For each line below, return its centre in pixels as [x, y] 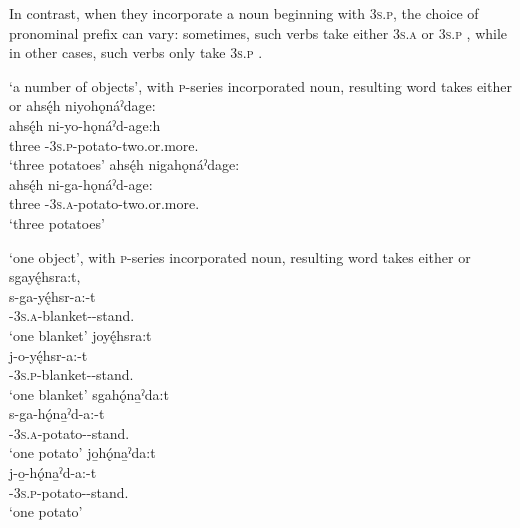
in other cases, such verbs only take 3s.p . [136, 52]
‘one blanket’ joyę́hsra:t [80, 334]
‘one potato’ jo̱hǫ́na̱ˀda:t [82, 452]
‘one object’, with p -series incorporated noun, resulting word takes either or [240, 256]
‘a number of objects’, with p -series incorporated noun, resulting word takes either [260, 85]
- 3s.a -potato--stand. [69, 432]
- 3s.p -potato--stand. [69, 491]
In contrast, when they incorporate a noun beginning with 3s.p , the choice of [244, 13]
